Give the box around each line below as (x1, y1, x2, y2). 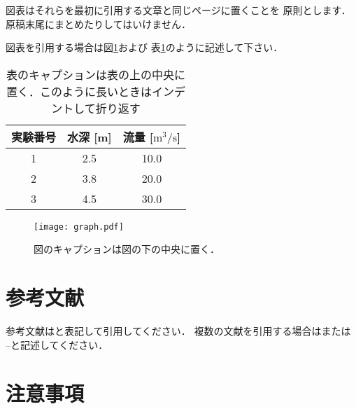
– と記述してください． (6, 337, 108, 352)
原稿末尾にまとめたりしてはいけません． (6, 16, 191, 31)
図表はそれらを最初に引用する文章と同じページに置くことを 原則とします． (6, 3, 351, 17)
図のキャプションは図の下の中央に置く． (34, 242, 220, 256)
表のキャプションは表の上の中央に (6, 66, 186, 83)
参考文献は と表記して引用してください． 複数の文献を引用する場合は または (6, 324, 351, 338)
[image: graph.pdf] (34, 221, 124, 232)
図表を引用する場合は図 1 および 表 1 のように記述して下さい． (6, 40, 283, 55)
